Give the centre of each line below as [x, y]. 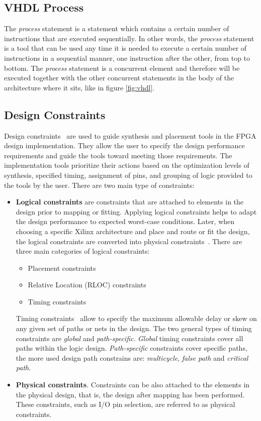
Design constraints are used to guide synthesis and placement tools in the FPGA [130, 135]
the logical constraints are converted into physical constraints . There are [129, 241]
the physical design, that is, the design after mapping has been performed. [130, 394]
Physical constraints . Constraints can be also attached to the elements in [133, 385]
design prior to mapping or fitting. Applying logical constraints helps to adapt [136, 211]
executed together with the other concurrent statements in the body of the [119, 78]
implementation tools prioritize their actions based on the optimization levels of [127, 165]
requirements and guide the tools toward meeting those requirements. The [118, 155]
